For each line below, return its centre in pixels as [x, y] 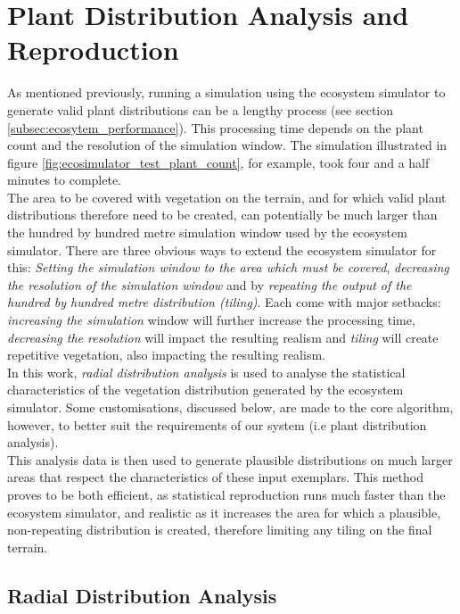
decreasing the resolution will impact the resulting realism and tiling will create [223, 337]
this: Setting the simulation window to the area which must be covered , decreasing [228, 267]
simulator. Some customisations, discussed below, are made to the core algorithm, [230, 407]
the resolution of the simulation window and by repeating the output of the [209, 284]
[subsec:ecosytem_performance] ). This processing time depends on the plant [215, 127]
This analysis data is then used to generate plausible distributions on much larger [230, 459]
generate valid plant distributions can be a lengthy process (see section [201, 109]
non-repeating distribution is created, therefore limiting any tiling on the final [220, 530]
